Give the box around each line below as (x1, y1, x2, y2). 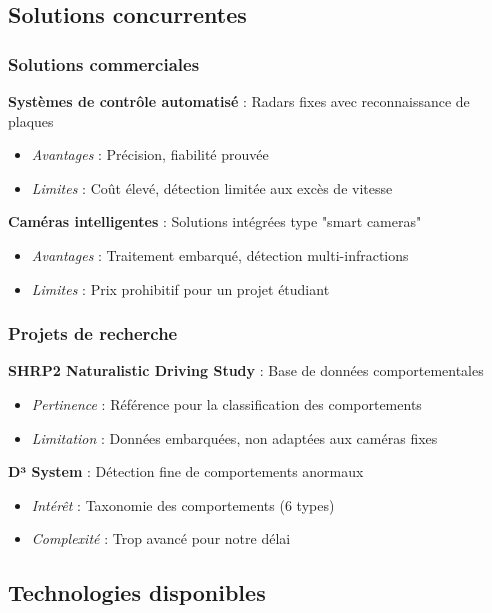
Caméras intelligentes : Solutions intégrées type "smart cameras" (8, 211, 422, 232)
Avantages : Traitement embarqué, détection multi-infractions (31, 244, 409, 265)
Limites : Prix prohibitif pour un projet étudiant (31, 278, 330, 299)
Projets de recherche (8, 321, 178, 346)
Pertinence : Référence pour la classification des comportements (31, 393, 422, 414)
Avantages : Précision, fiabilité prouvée (31, 144, 269, 165)
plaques (8, 110, 54, 131)
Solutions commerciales (8, 51, 200, 76)
